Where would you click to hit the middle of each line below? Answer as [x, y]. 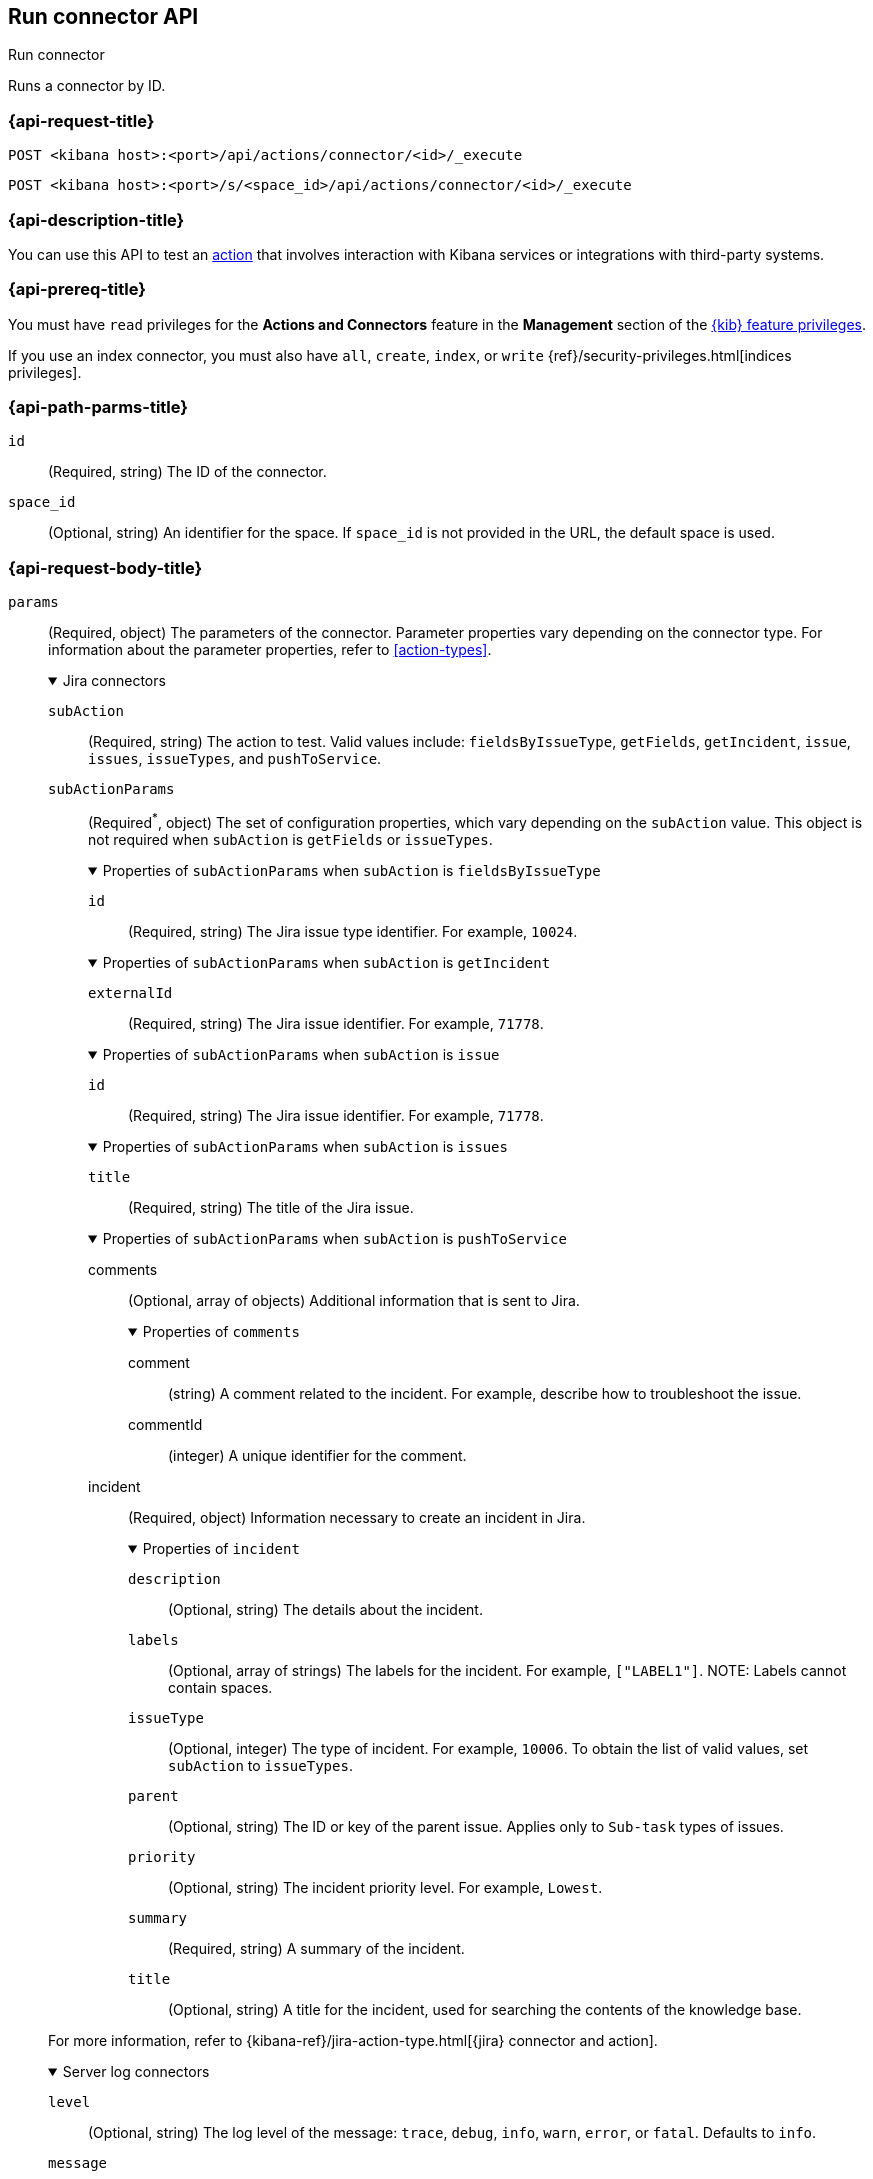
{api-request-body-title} [105, 567]
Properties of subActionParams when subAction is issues [305, 1146]
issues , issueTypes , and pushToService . [235, 759]
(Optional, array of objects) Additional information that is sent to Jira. [354, 1300]
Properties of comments [221, 1331]
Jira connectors [114, 681]
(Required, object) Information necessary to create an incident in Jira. [357, 1517]
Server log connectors [136, 2071]
